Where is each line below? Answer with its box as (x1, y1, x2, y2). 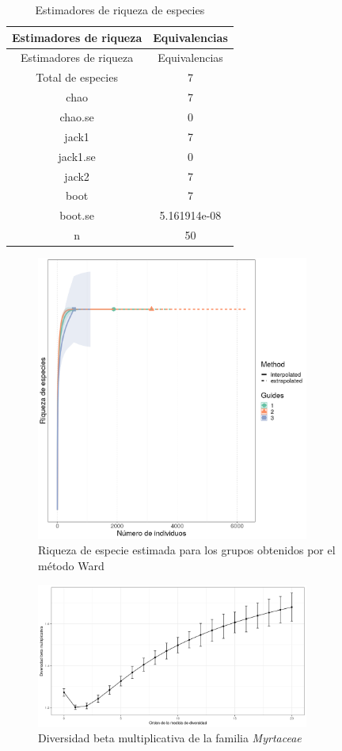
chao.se (59, 108, 94, 125)
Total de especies (36, 69, 118, 86)
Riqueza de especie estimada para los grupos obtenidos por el (38, 542, 336, 558)
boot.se (59, 207, 94, 224)
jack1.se (58, 148, 96, 164)
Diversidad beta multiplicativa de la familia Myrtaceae (38, 730, 302, 746)
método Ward (38, 558, 104, 574)
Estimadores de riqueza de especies (35, 2, 205, 17)
